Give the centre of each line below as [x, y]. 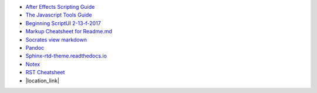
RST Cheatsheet [45, 73]
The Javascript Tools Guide [59, 15]
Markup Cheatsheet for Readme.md [69, 32]
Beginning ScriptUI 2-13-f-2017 [63, 23]
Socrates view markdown [56, 39]
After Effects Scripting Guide [60, 7]
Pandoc [35, 47]
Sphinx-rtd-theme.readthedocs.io [66, 56]
